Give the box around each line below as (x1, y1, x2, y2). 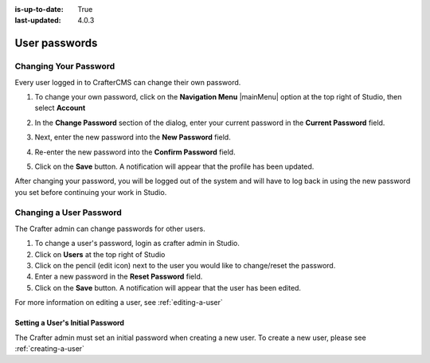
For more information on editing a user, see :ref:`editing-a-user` (14, 298, 223, 307)
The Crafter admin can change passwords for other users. (14, 224, 206, 233)
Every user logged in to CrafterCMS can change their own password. (14, 77, 241, 87)
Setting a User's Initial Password (14, 318, 125, 328)
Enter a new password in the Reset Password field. (34, 271, 203, 282)
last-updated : (14, 16, 61, 25)
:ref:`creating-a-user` (14, 343, 85, 353)
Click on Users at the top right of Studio (34, 249, 166, 259)
